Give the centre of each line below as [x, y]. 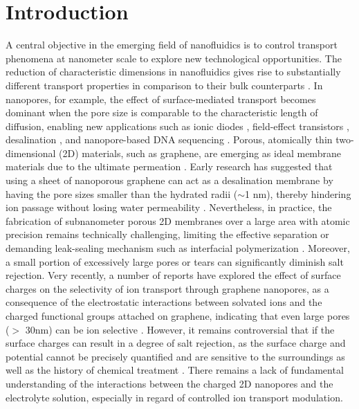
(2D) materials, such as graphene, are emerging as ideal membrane [200, 153]
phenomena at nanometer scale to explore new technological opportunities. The [174, 58]
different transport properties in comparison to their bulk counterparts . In [164, 85]
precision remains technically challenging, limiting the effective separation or [167, 234]
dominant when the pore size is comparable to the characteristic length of [162, 112]
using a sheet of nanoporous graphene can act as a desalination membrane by [169, 180]
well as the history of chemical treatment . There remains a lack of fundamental [175, 370]
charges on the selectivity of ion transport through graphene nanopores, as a [167, 288]
